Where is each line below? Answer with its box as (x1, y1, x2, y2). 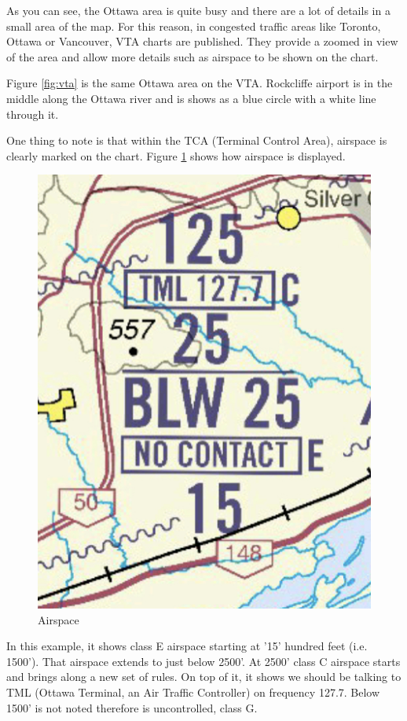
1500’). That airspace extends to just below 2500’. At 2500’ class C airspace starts (6, 653, 401, 669)
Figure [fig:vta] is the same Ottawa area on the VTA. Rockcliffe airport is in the (6, 75, 393, 91)
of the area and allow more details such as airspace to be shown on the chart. (6, 48, 379, 64)
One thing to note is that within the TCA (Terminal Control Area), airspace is (6, 132, 387, 149)
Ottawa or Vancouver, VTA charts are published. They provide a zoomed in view (6, 33, 398, 50)
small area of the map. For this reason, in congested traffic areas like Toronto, (6, 17, 381, 34)
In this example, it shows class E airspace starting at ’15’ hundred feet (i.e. (6, 638, 368, 654)
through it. (6, 105, 59, 122)
